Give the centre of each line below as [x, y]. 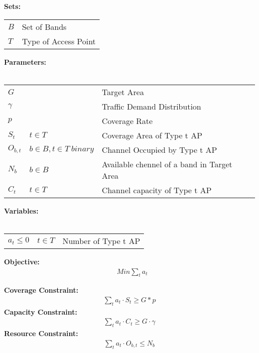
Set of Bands [44, 26]
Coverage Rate [127, 120]
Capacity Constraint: [41, 311]
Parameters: [25, 61]
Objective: [22, 261]
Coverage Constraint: [41, 290]
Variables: [21, 210]
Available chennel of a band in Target [167, 164]
